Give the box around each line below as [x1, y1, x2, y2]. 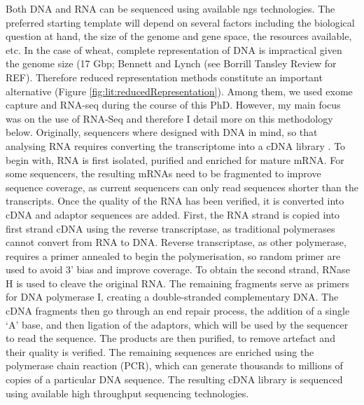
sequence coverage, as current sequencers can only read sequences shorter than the [6, 179, 358, 194]
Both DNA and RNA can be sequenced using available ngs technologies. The [6, 1, 335, 15]
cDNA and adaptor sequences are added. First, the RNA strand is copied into [6, 207, 340, 221]
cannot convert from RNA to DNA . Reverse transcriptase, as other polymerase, [6, 235, 346, 249]
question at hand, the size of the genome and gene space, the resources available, [6, 29, 352, 43]
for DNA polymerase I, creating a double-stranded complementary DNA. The [6, 289, 339, 304]
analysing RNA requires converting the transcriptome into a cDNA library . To [6, 138, 346, 153]
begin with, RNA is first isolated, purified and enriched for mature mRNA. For [6, 152, 344, 167]
